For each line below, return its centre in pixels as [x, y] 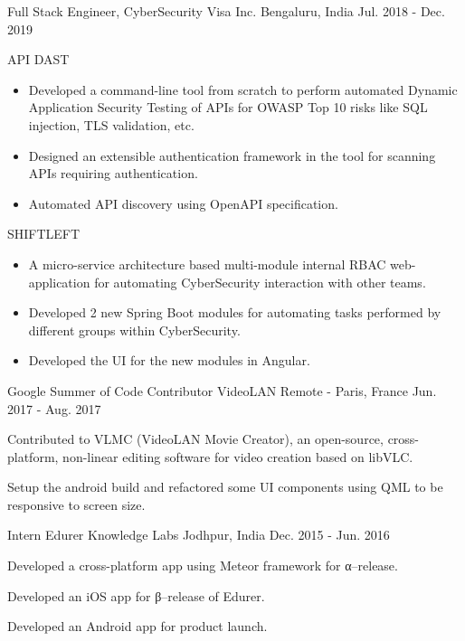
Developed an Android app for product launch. [138, 626]
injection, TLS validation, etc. [111, 124]
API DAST [38, 59]
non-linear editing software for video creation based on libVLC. [238, 456]
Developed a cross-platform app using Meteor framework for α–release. [203, 566]
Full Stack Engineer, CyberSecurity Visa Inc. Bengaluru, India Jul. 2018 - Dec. [226, 11]
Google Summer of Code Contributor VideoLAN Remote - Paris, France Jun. [222, 390]
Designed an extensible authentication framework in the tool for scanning [232, 155]
